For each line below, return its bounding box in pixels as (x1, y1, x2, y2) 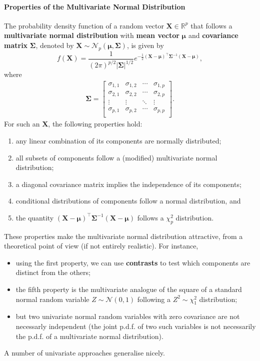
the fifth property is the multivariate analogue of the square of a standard (15, 284, 242, 294)
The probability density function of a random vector (4, 20, 164, 30)
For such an (4, 118, 40, 129)
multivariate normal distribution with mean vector (4, 30, 179, 40)
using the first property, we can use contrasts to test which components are (15, 257, 250, 267)
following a (137, 293, 170, 304)
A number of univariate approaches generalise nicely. (4, 347, 165, 358)
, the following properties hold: (48, 118, 142, 129)
